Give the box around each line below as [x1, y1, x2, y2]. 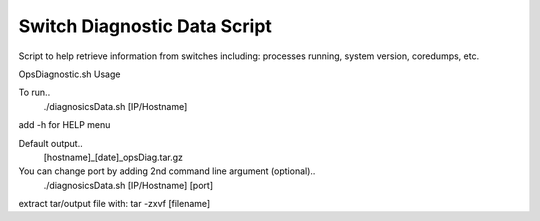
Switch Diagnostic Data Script [18, 15, 272, 37]
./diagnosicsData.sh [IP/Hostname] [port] [43, 179, 214, 191]
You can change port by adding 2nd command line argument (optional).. [18, 165, 316, 177]
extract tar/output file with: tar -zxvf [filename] [18, 198, 211, 210]
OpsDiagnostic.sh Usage [18, 68, 121, 80]
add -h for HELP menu [18, 119, 111, 131]
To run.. [18, 86, 51, 99]
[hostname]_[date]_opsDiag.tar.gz [43, 151, 184, 163]
